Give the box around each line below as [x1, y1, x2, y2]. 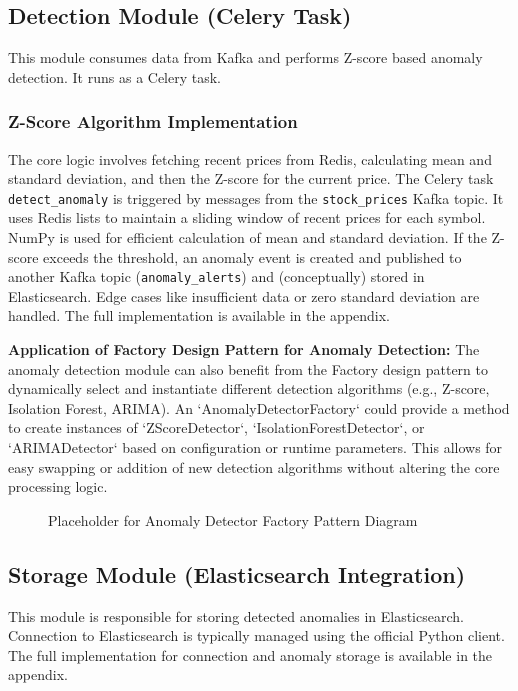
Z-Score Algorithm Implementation [8, 109, 298, 134]
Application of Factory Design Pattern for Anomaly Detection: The [8, 339, 480, 360]
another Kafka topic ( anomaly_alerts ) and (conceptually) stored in [8, 266, 425, 287]
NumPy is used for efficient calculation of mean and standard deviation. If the [8, 227, 487, 248]
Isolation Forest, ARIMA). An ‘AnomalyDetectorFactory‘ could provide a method [8, 397, 510, 418]
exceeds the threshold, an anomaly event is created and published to [43, 246, 462, 267]
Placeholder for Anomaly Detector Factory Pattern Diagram [48, 509, 418, 530]
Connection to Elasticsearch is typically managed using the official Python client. [8, 625, 505, 646]
